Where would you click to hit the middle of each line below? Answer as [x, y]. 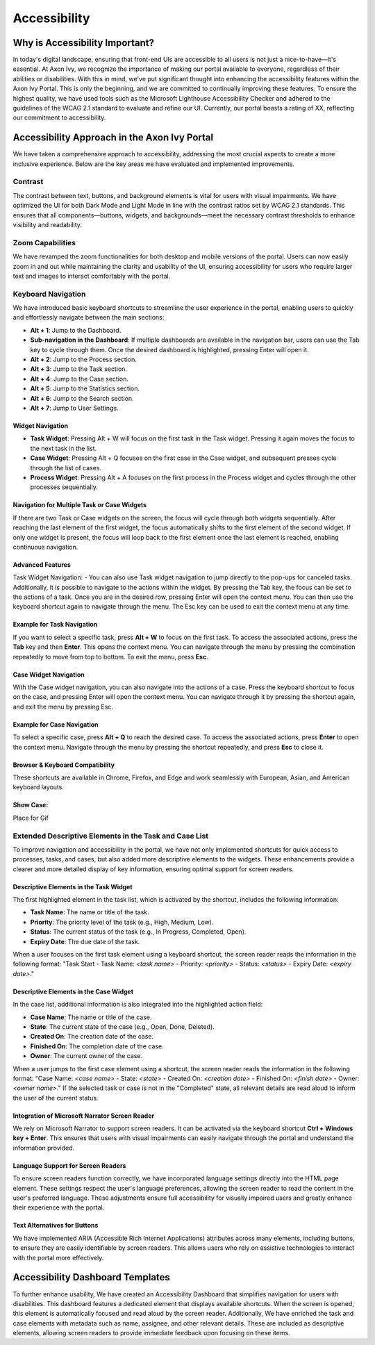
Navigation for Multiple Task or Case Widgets [80, 505]
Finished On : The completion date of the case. [97, 1046]
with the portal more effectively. [58, 1257]
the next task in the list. [64, 448]
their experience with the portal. [59, 1207]
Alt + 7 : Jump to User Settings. [74, 408]
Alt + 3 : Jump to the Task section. [79, 369]
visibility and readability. [48, 225]
